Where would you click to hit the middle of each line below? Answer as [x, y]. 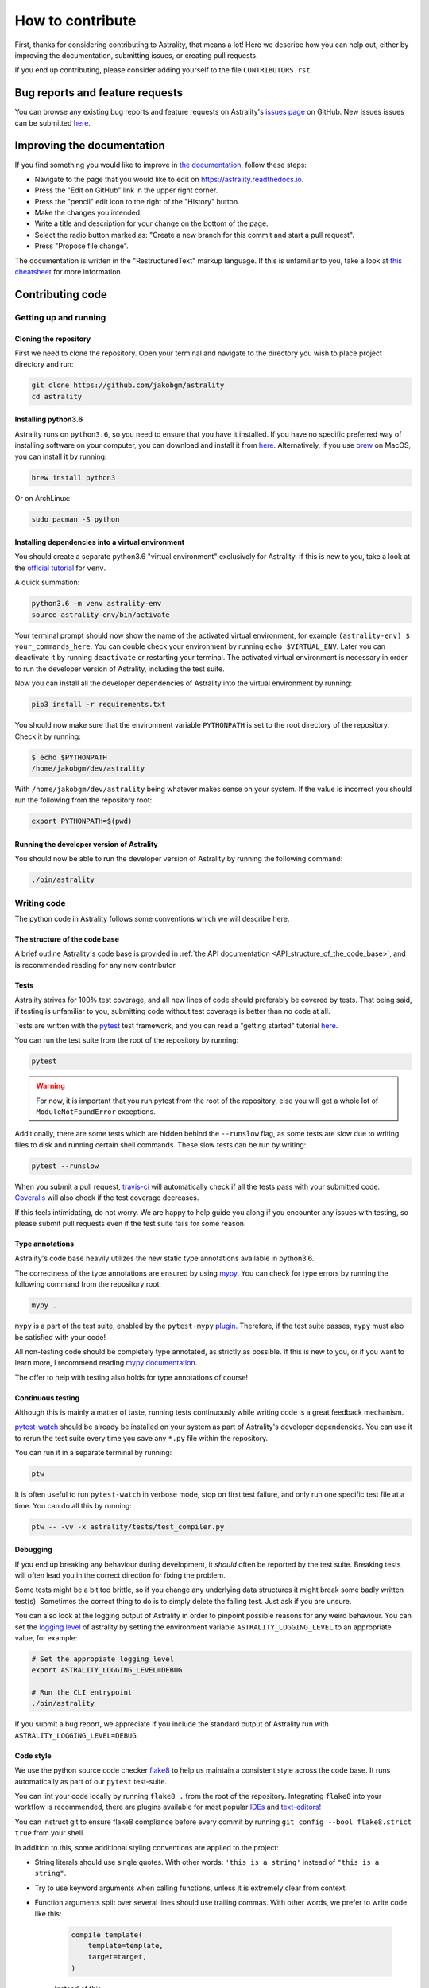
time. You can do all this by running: [73, 1505]
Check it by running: [48, 736]
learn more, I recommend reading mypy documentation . [106, 1363]
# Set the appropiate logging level [103, 1659]
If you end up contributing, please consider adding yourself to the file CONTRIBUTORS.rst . [164, 70]
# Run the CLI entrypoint [82, 1693]
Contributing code [61, 294]
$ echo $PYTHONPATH [69, 757]
